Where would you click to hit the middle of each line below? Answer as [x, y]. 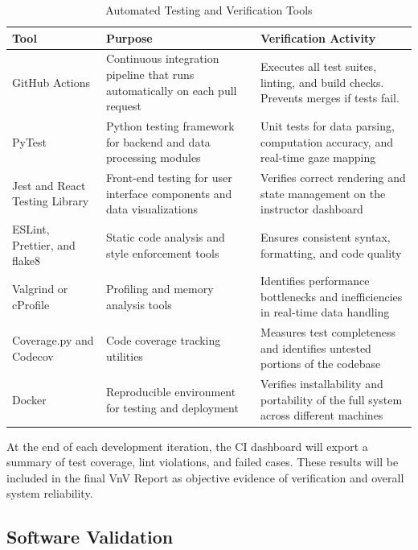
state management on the [323, 193]
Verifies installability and [322, 384]
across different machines [322, 415]
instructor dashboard [312, 209]
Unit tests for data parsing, [328, 126]
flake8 [26, 261]
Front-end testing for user [169, 178]
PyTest [30, 141]
